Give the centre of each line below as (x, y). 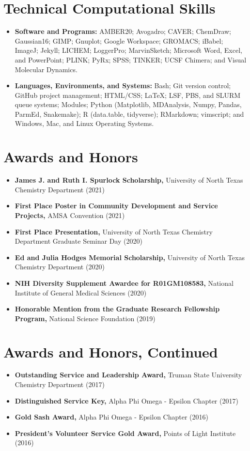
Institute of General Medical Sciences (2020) (81, 292)
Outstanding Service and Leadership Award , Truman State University (128, 375)
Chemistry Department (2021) (60, 189)
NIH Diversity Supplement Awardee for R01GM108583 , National (124, 283)
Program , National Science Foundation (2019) (85, 318)
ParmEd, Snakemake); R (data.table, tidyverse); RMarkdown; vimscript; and (129, 114)
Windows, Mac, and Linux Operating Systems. (84, 123)
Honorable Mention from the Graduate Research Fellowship (117, 309)
